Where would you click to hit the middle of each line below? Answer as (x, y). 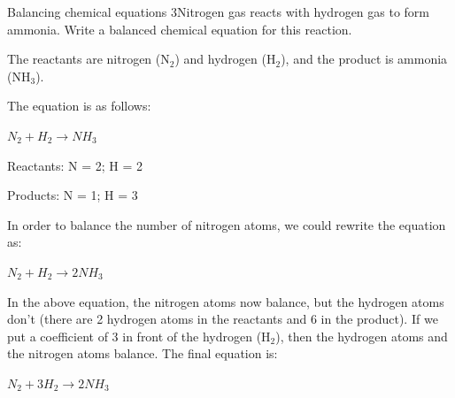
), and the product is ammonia (364, 59)
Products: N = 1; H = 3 (73, 195)
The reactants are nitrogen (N (89, 59)
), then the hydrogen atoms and (362, 336)
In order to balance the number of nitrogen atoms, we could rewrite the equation (227, 224)
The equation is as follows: (79, 106)
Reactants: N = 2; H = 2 (75, 165)
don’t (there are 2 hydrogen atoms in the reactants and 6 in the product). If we (223, 319)
